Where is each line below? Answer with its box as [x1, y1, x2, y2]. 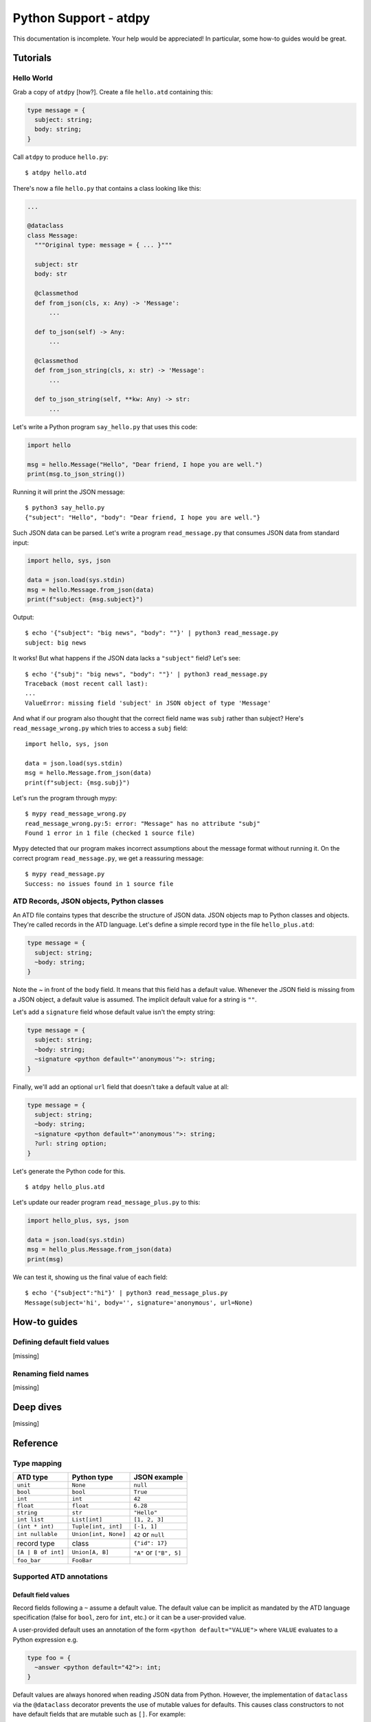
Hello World [12, 73, 53, 83]
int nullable [16, 1531, 58, 1538]
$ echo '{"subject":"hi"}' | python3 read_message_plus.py [25, 1289, 228, 1297]
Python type [71, 1472, 113, 1482]
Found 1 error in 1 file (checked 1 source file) [25, 829, 196, 837]
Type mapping [12, 1458, 62, 1468]
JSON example [133, 1472, 183, 1482]
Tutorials [12, 52, 52, 64]
